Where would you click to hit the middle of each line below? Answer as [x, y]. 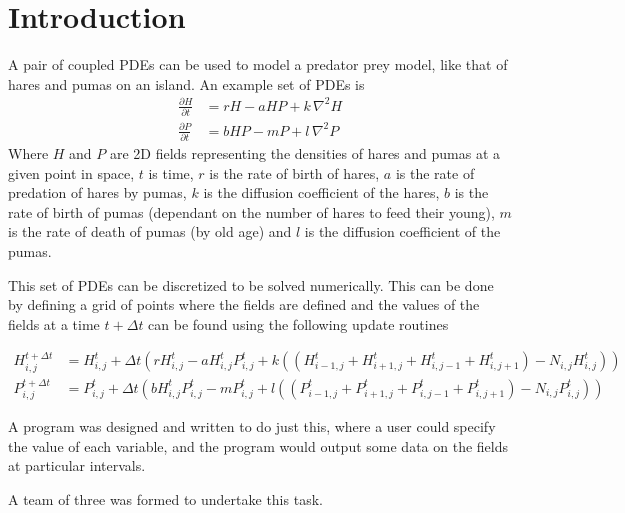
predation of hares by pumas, [97, 192]
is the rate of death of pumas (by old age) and [150, 231]
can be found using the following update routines [298, 323]
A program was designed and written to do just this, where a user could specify [252, 426]
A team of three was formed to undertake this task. [165, 499]
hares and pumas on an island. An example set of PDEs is [186, 83]
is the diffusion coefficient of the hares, [321, 192]
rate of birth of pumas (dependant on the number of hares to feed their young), [251, 211]
